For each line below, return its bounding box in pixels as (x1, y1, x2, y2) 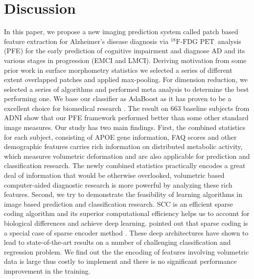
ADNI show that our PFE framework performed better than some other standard (4, 112, 249, 123)
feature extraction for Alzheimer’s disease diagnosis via (4, 36, 169, 46)
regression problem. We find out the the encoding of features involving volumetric (4, 246, 249, 257)
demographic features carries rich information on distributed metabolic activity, (4, 141, 243, 151)
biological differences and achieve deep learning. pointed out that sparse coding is (4, 218, 248, 228)
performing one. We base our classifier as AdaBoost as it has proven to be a (4, 93, 231, 104)
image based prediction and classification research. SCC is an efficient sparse (4, 198, 233, 209)
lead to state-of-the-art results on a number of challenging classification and (4, 237, 231, 247)
